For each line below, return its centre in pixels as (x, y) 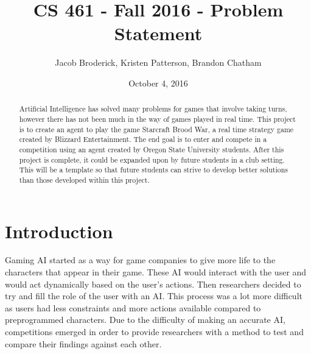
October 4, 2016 (158, 83)
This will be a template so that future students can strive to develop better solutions (153, 170)
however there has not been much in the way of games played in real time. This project (157, 119)
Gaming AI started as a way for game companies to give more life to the (140, 260)
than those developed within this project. (84, 179)
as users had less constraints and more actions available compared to (133, 307)
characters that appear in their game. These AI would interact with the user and (156, 272)
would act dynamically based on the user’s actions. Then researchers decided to (153, 284)
